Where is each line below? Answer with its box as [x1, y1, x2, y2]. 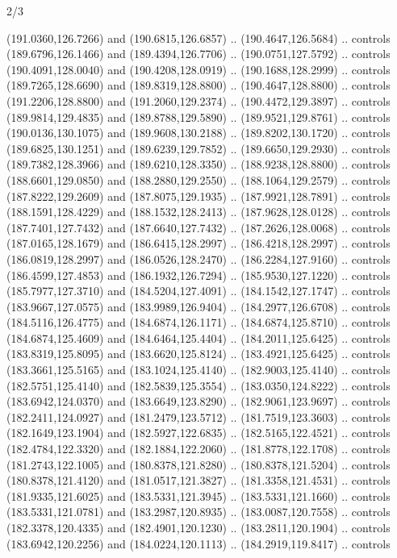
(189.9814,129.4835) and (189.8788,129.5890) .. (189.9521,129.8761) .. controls [6, 108, 391, 125]
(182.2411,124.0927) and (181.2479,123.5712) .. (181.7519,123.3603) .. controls [6, 408, 391, 425]
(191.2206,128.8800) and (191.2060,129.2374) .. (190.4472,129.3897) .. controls [6, 92, 391, 109]
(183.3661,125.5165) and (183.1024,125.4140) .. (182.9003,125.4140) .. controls [6, 361, 391, 378]
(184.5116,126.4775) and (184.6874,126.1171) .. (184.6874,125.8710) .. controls [6, 314, 391, 331]
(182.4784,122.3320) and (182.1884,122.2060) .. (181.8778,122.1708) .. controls [6, 440, 391, 457]
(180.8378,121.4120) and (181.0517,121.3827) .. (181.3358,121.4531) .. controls [6, 472, 391, 489]
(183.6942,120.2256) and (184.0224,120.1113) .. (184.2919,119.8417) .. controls [6, 535, 391, 552]
